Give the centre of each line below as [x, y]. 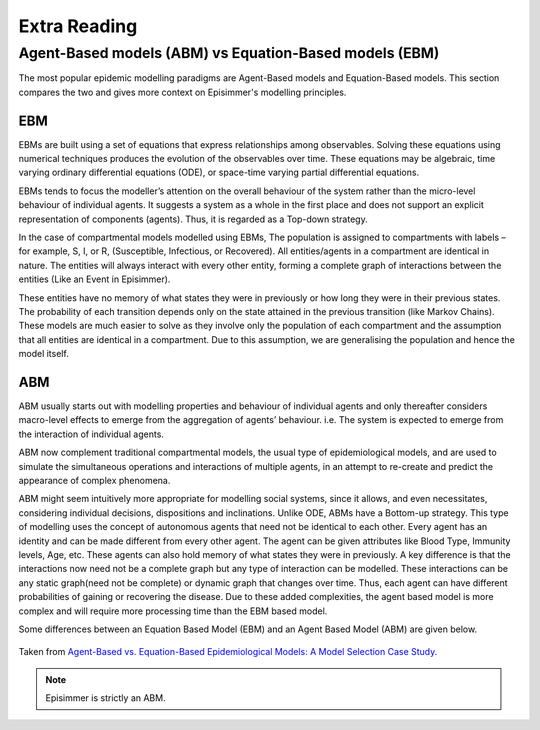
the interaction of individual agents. [91, 434]
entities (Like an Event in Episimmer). [94, 279]
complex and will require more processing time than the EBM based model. [173, 611]
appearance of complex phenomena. [94, 481]
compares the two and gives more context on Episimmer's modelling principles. [182, 92]
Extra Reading [78, 26]
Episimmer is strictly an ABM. [105, 698]
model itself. [43, 354]
